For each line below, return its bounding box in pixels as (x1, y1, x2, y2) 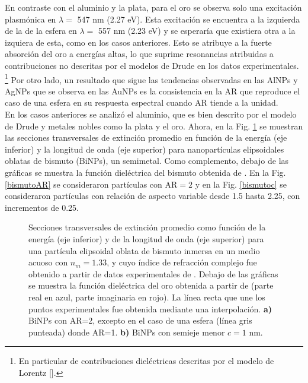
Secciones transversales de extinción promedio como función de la (28, 221, 266, 233)
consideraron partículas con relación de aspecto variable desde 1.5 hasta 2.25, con (5, 189, 300, 202)
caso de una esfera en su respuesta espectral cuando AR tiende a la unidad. (5, 96, 278, 109)
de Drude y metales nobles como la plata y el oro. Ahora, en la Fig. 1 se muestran (5, 119, 303, 132)
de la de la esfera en (5, 24, 77, 37)
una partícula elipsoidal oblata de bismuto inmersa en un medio (28, 244, 260, 257)
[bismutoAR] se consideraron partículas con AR (5, 178, 178, 190)
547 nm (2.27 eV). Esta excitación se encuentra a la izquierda (77, 12, 300, 25)
